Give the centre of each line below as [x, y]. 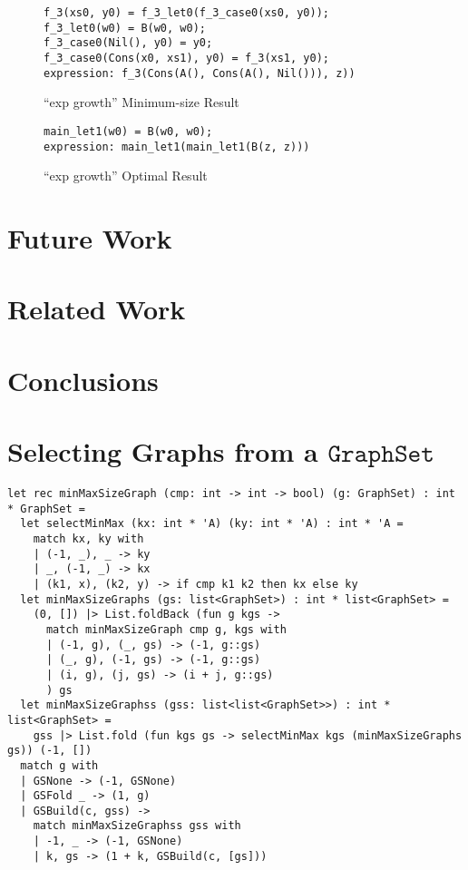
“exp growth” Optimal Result [126, 176]
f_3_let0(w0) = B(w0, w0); [125, 28]
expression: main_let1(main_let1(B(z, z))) [177, 147]
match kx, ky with [88, 539]
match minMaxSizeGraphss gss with [137, 826]
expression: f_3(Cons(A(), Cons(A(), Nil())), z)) [200, 73]
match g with [59, 765]
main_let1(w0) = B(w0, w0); [128, 131]
